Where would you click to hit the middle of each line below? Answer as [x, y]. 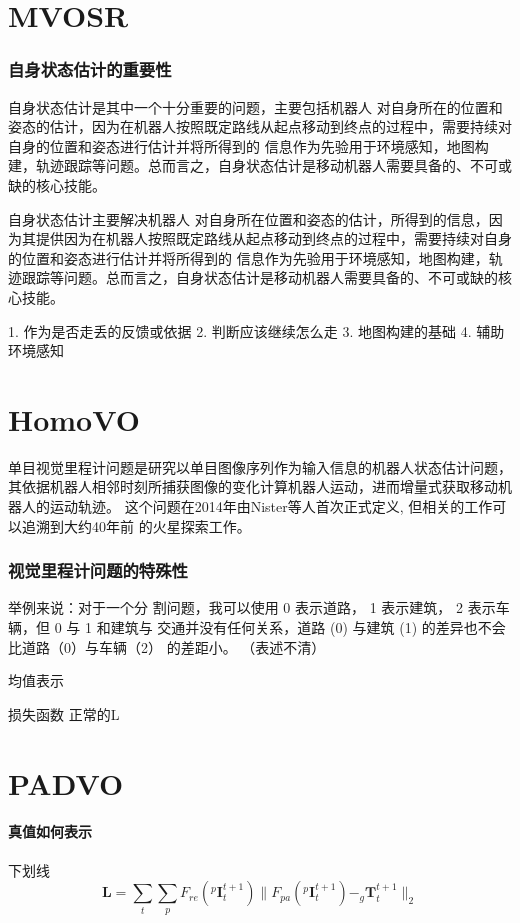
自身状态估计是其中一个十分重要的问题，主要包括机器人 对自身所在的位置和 [255, 106]
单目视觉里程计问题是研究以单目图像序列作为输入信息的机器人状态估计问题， [260, 466]
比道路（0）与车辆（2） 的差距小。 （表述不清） [167, 646]
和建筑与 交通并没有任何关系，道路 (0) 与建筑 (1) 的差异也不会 [301, 627]
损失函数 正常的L [64, 713]
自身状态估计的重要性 [90, 69]
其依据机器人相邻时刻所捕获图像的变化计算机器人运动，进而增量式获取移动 [253, 486]
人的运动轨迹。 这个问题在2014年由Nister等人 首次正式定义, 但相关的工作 [257, 506]
